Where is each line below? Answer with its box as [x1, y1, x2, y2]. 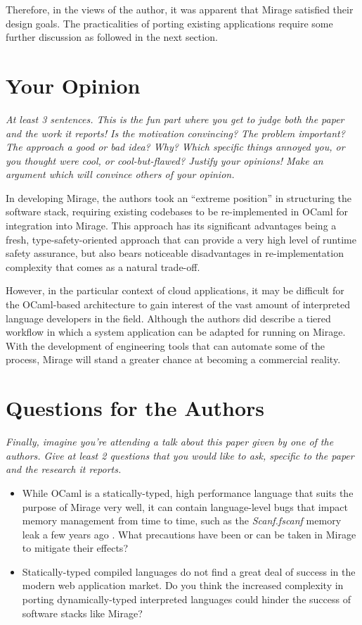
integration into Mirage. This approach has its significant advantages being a [6, 218, 337, 233]
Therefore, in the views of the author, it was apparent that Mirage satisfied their [6, 2, 354, 16]
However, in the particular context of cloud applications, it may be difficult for [6, 283, 344, 298]
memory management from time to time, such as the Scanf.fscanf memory [22, 513, 342, 528]
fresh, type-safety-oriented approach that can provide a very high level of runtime [6, 232, 356, 246]
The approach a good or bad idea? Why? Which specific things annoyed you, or [6, 139, 345, 154]
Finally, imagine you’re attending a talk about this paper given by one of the [6, 434, 334, 449]
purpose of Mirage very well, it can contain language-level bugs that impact [22, 499, 348, 514]
